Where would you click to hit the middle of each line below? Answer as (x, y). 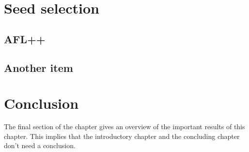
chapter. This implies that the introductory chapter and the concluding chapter (122, 136)
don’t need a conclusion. (40, 145)
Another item (39, 67)
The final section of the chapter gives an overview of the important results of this (124, 127)
